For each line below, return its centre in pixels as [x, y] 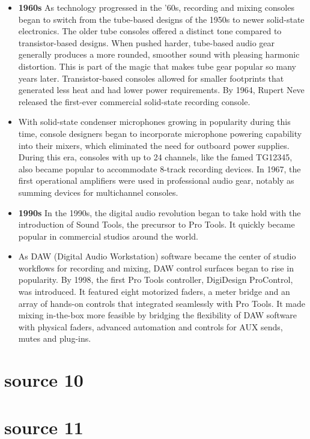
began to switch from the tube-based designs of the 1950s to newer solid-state [161, 19]
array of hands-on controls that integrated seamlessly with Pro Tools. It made [162, 303]
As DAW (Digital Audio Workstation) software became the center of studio [157, 256]
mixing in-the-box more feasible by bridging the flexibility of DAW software [158, 315]
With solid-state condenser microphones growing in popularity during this [154, 122]
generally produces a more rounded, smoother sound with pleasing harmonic [159, 54]
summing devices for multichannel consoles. [98, 192]
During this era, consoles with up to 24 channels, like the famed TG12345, [155, 157]
